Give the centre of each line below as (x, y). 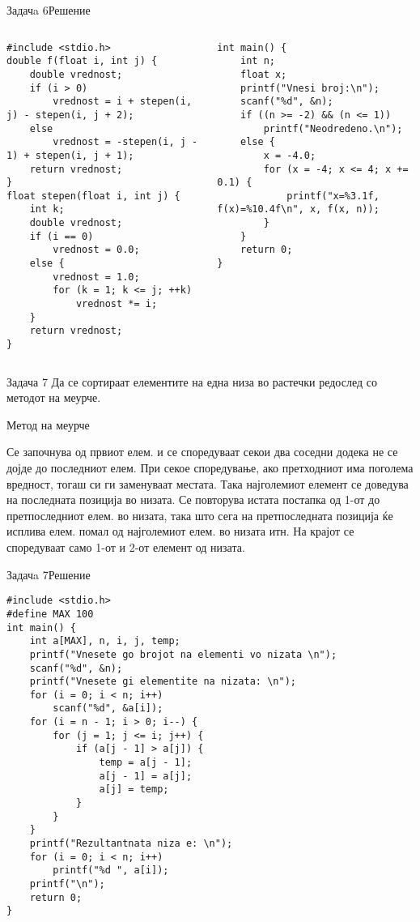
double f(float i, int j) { (82, 61)
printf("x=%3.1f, (333, 196)
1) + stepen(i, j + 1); (70, 155)
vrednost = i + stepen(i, (123, 102)
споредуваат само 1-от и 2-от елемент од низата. (126, 547)
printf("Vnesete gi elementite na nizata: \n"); (163, 682)
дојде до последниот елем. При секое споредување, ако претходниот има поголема (210, 468)
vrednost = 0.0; (96, 250)
